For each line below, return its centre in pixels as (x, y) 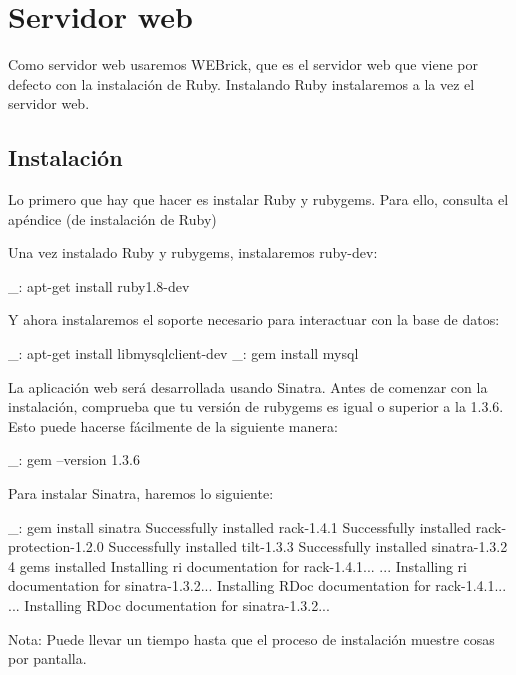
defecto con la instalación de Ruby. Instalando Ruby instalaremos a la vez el (241, 83)
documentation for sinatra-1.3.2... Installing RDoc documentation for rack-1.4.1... (257, 585)
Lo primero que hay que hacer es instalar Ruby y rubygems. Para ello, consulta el (258, 199)
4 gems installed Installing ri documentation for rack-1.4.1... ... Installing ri (238, 565)
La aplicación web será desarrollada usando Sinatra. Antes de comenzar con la (248, 386)
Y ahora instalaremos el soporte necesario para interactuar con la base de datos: (254, 319)
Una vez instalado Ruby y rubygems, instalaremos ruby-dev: (193, 252)
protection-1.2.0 (56, 546)
